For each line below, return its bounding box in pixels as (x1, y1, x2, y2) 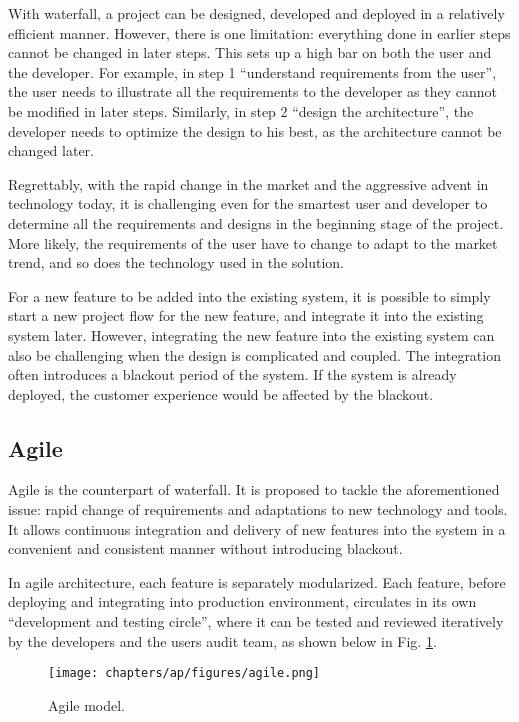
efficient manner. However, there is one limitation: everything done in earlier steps (8, 22, 511, 43)
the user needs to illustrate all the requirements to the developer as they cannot (8, 81, 497, 102)
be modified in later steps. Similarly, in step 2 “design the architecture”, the (8, 100, 474, 121)
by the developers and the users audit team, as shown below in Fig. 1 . (8, 630, 437, 651)
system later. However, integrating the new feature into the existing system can (8, 324, 495, 345)
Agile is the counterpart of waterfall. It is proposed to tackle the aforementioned (8, 479, 500, 500)
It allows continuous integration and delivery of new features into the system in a (8, 518, 506, 539)
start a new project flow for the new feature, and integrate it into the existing (8, 305, 484, 326)
